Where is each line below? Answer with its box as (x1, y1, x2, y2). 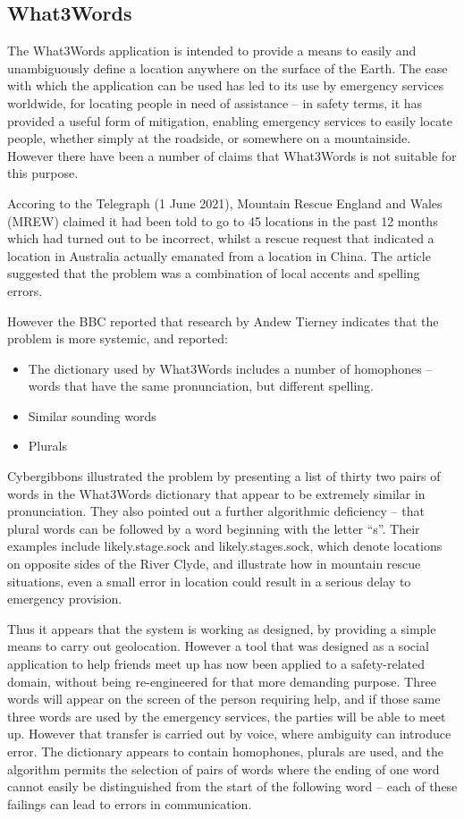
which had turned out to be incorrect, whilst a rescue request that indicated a (7, 229, 434, 248)
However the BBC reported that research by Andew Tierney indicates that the (7, 311, 439, 330)
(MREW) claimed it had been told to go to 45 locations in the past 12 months (7, 211, 438, 230)
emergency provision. (7, 589, 122, 608)
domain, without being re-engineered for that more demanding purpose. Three (7, 671, 436, 690)
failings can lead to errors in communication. (7, 794, 252, 813)
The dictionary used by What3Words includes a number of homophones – (28, 359, 433, 377)
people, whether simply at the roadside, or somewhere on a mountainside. (7, 129, 411, 148)
